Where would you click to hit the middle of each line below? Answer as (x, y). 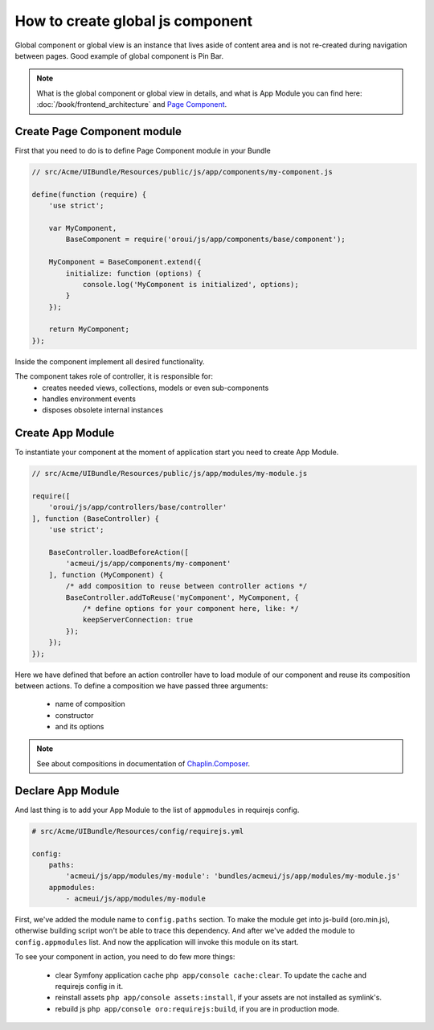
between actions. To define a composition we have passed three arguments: (141, 685)
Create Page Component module (98, 131)
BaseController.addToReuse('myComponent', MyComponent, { (182, 597)
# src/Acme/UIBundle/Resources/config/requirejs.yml (138, 831)
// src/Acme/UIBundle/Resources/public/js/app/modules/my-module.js (170, 474)
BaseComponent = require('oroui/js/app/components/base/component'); (205, 240)
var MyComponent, (83, 228)
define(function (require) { (89, 194)
